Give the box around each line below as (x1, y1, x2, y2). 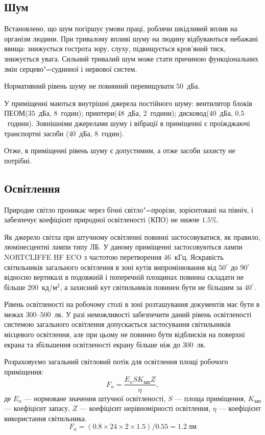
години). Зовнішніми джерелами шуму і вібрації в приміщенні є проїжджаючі (7, 117, 250, 128)
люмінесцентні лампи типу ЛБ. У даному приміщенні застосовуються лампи (4, 241, 243, 252)
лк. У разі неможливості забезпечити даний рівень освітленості (54, 308, 252, 319)
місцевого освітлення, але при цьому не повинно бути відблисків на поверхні (4, 329, 245, 340)
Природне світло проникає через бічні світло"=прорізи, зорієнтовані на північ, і (4, 204, 253, 215)
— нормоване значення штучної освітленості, (24, 392, 166, 403)
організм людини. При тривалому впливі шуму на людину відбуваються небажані (4, 33, 258, 44)
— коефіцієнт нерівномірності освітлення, (80, 403, 211, 413)
